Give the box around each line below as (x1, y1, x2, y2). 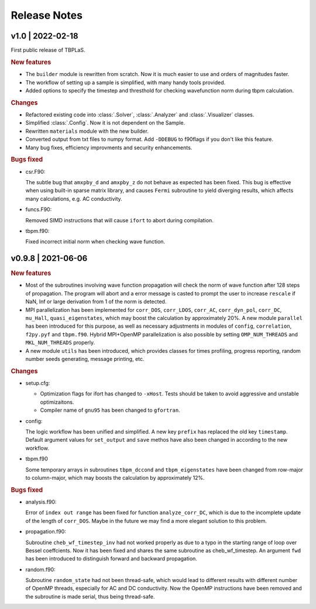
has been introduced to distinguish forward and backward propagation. (25, 555, 197, 562)
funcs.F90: (25, 206, 52, 213)
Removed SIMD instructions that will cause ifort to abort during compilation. (25, 216, 214, 223)
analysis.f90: (25, 498, 57, 505)
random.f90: (25, 566, 56, 573)
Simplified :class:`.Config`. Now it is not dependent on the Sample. (25, 119, 186, 126)
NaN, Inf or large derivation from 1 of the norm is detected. (25, 298, 167, 305)
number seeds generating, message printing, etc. (25, 355, 145, 362)
